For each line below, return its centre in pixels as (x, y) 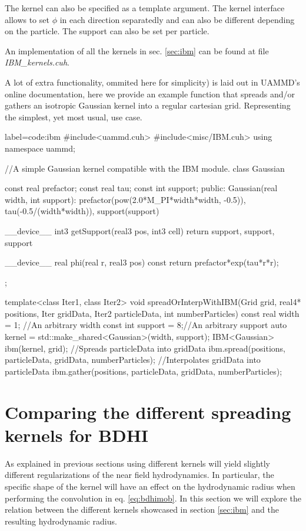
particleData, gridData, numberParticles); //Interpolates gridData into (133, 360)
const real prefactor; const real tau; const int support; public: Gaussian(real (141, 188)
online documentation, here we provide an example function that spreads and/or (150, 94)
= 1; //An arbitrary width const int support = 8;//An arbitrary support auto (146, 325)
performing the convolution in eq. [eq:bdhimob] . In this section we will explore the (153, 498)
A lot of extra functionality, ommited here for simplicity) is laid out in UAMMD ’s (152, 82)
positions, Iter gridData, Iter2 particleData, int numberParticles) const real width (152, 313)
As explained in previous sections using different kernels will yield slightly (137, 463)
